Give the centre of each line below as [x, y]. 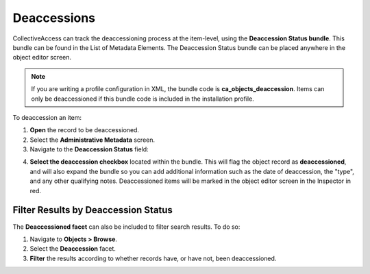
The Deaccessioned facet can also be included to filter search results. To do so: [126, 227]
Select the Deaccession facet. [73, 249]
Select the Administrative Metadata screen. [92, 140]
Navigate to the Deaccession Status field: [89, 149]
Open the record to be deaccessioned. [85, 130]
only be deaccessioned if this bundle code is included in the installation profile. [143, 99]
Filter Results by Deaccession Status [92, 210]
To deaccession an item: [47, 117]
